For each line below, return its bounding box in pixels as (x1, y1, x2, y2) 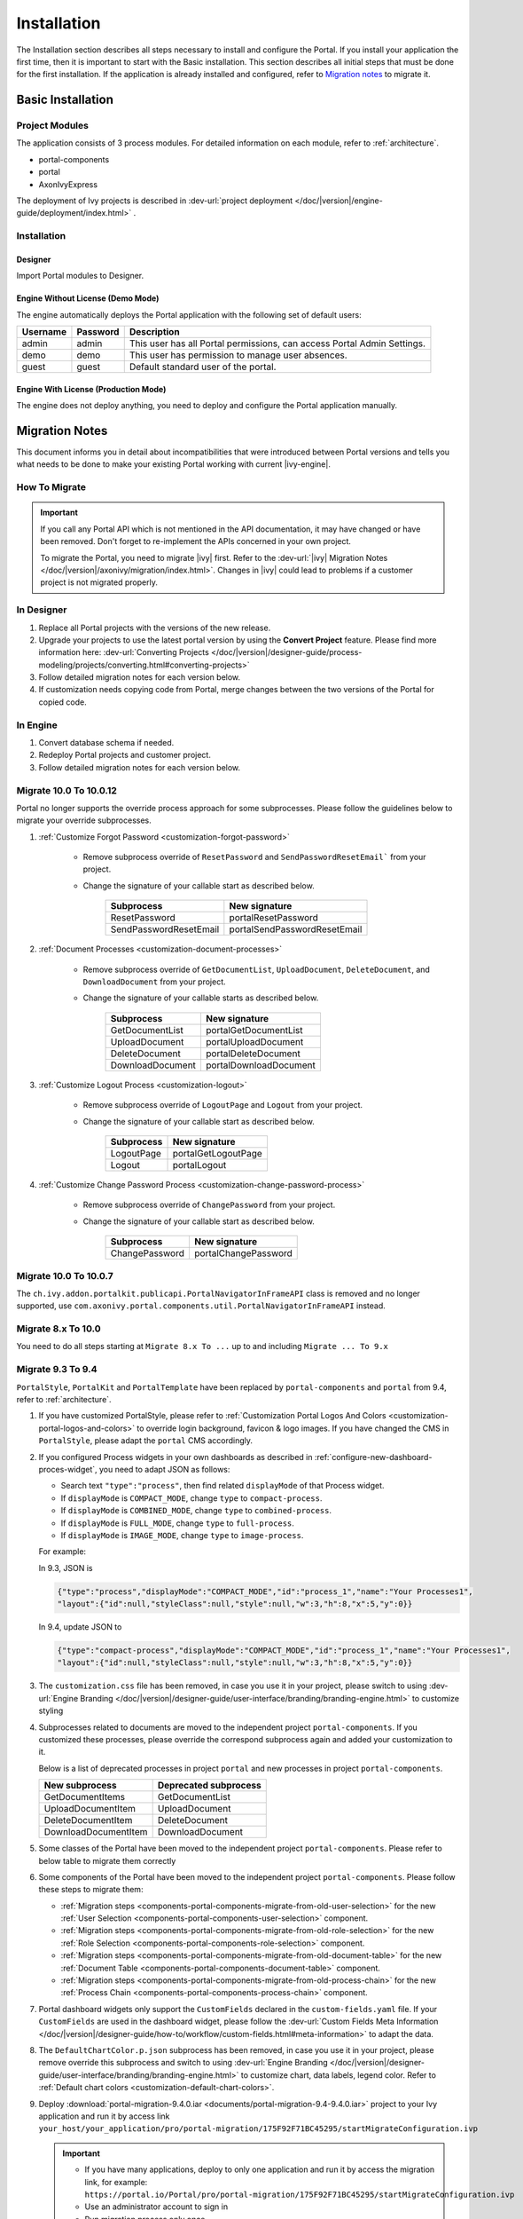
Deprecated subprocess (157, 1780, 261, 1792)
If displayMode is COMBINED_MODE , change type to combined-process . (60, 1505, 332, 1516)
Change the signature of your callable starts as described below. (82, 992, 319, 1003)
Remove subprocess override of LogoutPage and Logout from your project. (82, 1100, 363, 1110)
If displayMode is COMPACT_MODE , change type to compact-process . (60, 1492, 323, 1504)
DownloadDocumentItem (43, 1826, 148, 1838)
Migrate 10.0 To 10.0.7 (16, 1269, 114, 1282)
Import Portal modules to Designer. (16, 271, 144, 281)
